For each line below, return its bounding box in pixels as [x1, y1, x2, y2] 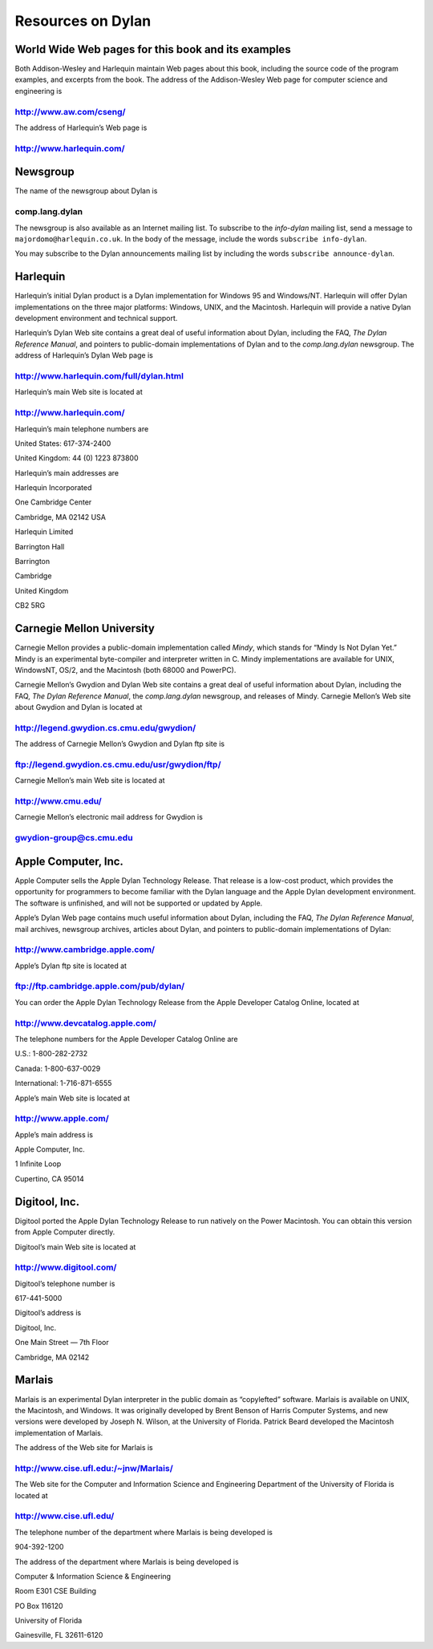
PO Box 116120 [14, 1601, 63, 1611]
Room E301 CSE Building [14, 1586, 96, 1596]
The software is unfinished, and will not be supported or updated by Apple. [14, 898, 263, 908]
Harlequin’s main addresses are [14, 468, 119, 477]
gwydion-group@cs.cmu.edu [14, 833, 133, 844]
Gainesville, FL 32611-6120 [14, 1631, 103, 1640]
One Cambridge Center [14, 497, 92, 507]
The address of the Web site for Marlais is [14, 1443, 154, 1452]
